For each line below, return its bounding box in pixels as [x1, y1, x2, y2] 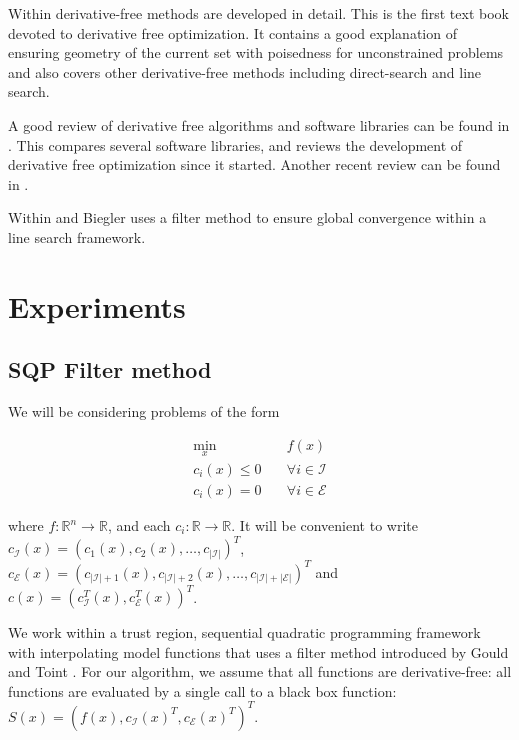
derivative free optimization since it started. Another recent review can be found [8, 154, 501, 175]
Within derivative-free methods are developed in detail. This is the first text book [8, 3, 509, 23]
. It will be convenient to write [231, 515, 418, 536]
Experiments [8, 285, 186, 326]
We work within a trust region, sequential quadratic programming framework [8, 622, 481, 643]
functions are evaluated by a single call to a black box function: [8, 680, 397, 701]
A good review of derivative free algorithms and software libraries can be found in [8, 114, 510, 135]
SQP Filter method [8, 354, 212, 385]
